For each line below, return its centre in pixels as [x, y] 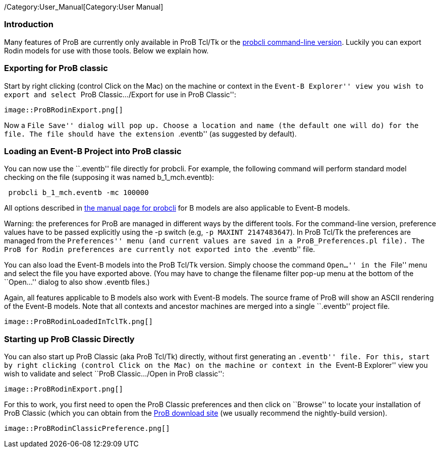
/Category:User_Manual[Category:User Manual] [84, 7]
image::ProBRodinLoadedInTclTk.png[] [79, 322]
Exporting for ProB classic [56, 68]
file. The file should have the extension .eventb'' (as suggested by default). [150, 134]
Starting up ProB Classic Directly [69, 339]
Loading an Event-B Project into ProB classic [93, 151]
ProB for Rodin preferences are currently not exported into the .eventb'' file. [160, 249]
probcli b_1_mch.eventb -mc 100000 [78, 193]
